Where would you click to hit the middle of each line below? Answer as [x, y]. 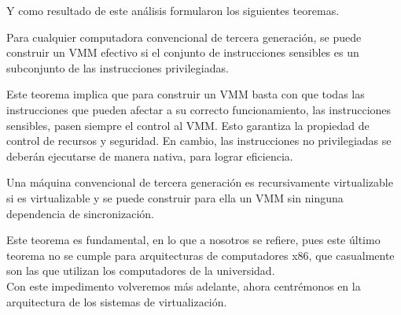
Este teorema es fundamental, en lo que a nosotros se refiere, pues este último [193, 240]
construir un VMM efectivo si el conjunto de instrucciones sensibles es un [183, 52]
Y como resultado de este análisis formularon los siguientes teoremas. [173, 10]
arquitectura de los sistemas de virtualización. [117, 301]
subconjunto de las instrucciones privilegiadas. [118, 67]
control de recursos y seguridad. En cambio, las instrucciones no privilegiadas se [199, 141]
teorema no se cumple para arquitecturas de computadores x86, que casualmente [200, 255]
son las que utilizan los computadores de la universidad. [141, 271]
